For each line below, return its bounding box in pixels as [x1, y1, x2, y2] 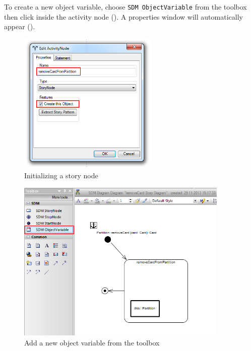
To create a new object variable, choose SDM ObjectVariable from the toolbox [4, 2, 247, 12]
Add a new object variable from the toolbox [24, 337, 160, 347]
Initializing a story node [24, 170, 98, 181]
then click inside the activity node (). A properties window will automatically [4, 11, 243, 22]
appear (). [4, 21, 35, 32]
